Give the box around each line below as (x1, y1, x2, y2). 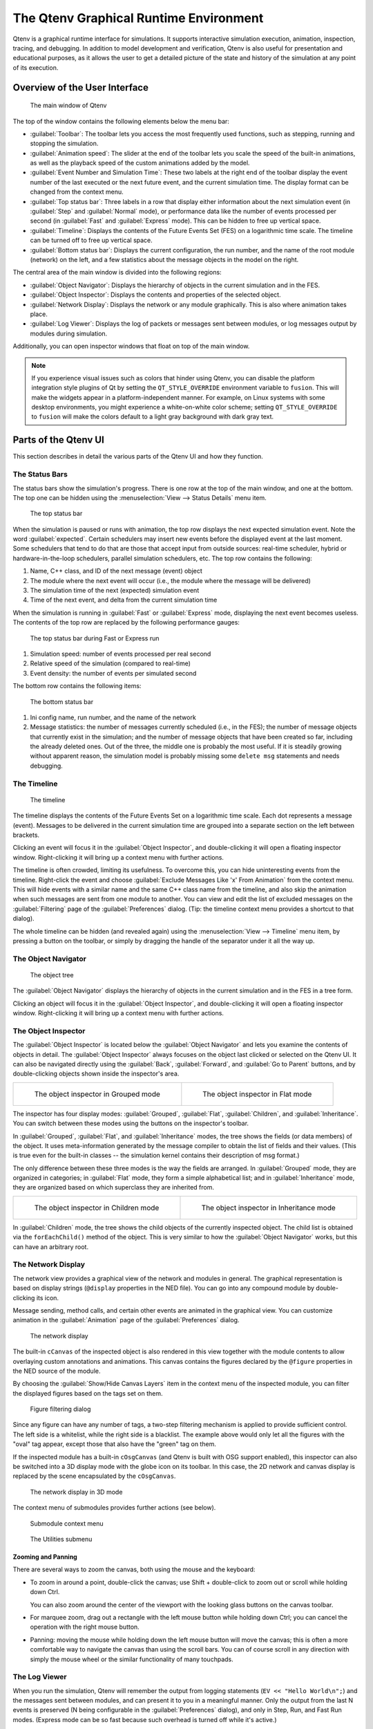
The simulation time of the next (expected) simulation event (30, 586, 200, 595)
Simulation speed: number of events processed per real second (30, 649, 211, 658)
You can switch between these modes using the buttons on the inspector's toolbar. (12, 1119, 249, 1127)
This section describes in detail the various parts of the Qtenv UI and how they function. (12, 452, 264, 461)
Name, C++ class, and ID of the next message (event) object (30, 567, 203, 575)
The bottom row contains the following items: (12, 682, 142, 690)
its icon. (36, 1293, 59, 1302)
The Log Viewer (12, 1672, 67, 1682)
